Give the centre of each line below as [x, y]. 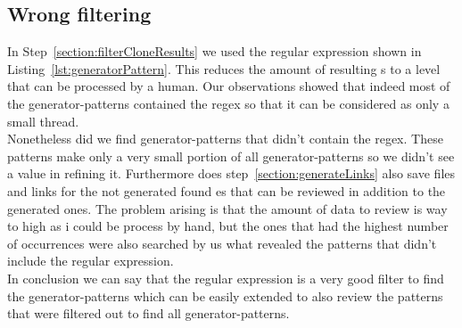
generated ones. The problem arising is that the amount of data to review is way [227, 208]
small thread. [43, 121]
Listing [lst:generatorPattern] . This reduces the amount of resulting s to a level [224, 68]
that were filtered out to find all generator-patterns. [148, 313]
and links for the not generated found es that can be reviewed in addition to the [227, 190]
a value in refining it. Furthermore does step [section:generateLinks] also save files [231, 173]
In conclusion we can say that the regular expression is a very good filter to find [226, 278]
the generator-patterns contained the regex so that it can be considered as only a [228, 103]
